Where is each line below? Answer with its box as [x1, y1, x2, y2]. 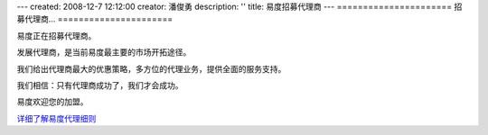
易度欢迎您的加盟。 [16, 96, 89, 107]
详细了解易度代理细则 [16, 112, 97, 123]
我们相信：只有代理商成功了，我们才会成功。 [16, 79, 183, 90]
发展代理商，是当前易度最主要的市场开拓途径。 [16, 47, 192, 58]
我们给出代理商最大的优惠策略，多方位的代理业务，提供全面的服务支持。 [16, 63, 286, 74]
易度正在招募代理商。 [16, 30, 97, 40]
